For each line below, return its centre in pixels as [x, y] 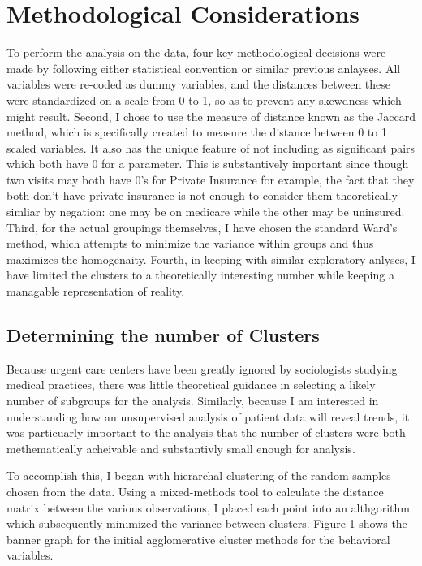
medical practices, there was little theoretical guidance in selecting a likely [191, 385]
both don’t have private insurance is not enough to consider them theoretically [202, 195]
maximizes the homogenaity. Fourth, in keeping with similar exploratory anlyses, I [211, 259]
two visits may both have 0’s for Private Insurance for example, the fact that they [211, 179]
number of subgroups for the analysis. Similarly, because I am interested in [193, 401]
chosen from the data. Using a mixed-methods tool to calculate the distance [195, 491]
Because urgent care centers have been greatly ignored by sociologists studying [202, 368]
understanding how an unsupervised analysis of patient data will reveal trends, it [208, 416]
